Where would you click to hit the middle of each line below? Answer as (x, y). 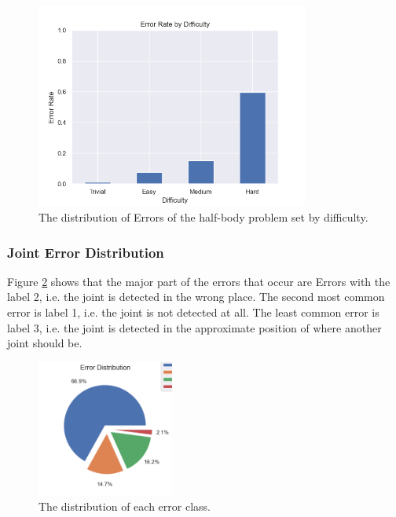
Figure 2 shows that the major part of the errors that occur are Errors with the (199, 281)
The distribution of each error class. (125, 506)
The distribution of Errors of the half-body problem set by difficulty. (203, 216)
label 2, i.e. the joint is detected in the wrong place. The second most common (196, 297)
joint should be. (45, 343)
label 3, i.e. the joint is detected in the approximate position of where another (194, 327)
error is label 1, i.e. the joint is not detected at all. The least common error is (193, 312)
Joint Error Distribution (86, 252)
